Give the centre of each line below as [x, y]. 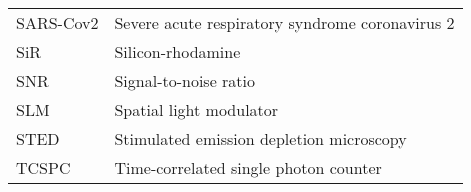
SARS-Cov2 [57, 22]
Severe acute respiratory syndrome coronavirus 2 [284, 22]
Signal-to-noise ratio [185, 80]
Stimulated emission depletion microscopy [260, 138]
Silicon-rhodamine [177, 51]
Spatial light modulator [196, 109]
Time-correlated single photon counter [248, 167]
